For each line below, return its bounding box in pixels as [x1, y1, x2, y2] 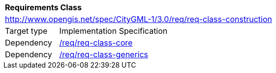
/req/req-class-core [59, 38, 133, 48]
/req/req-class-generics [59, 49, 149, 59]
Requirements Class [5, 2, 82, 12]
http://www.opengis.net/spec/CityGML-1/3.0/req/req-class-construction [5, 14, 272, 24]
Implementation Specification [59, 26, 168, 36]
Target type [5, 26, 48, 36]
